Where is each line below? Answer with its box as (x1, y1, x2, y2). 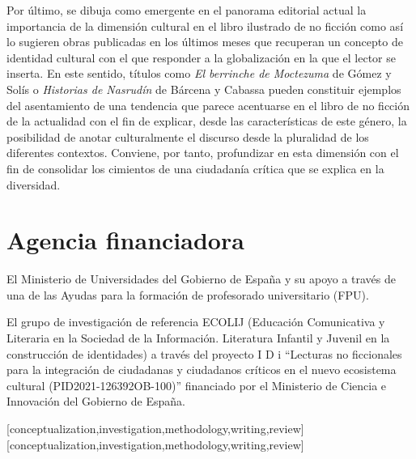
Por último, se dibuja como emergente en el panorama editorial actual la (6, 2, 367, 18)
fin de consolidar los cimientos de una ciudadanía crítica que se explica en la (6, 159, 384, 176)
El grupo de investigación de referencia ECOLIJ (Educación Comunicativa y (6, 313, 385, 330)
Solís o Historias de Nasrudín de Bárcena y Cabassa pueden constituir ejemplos (6, 80, 401, 97)
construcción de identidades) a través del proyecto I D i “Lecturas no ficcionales (6, 345, 402, 362)
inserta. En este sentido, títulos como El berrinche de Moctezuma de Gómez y (6, 65, 392, 82)
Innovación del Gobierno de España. (6, 393, 185, 410)
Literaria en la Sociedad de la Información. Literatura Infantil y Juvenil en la (6, 329, 390, 346)
